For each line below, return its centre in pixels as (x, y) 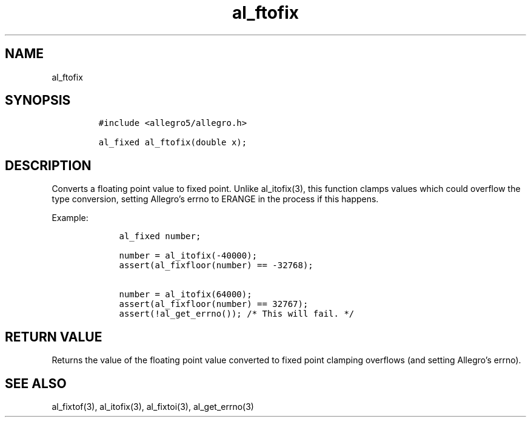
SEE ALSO (36, 383)
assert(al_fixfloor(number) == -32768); (216, 265)
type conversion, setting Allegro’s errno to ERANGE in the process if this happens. (215, 199)
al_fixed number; (160, 236)
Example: (70, 218)
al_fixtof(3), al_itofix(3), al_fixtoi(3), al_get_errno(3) (153, 406)
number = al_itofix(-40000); (188, 256)
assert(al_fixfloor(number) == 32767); (214, 304)
